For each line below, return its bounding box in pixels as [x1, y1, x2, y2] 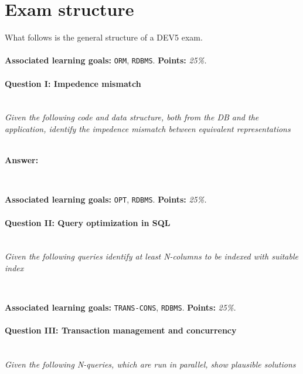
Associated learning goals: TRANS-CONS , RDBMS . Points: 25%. [5, 301, 236, 314]
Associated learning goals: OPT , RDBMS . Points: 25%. [5, 193, 207, 205]
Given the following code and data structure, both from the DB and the [5, 111, 259, 123]
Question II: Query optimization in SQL [5, 216, 171, 228]
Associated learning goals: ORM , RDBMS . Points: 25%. [5, 54, 207, 66]
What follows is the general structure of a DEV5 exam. [5, 31, 203, 43]
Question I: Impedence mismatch [5, 77, 141, 89]
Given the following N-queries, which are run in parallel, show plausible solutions [5, 358, 296, 370]
